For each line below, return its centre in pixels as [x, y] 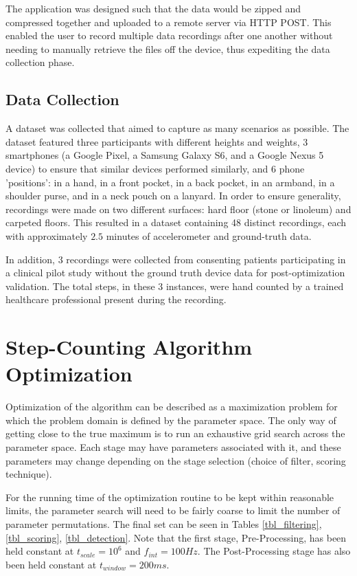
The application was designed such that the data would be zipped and [153, 8]
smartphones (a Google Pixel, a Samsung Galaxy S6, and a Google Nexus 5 [165, 155]
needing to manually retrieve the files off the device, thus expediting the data [168, 48]
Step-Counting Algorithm [129, 347]
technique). [29, 474]
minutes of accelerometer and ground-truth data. [209, 235]
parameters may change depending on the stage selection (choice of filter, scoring [176, 460]
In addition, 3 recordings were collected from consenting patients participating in [176, 259]
